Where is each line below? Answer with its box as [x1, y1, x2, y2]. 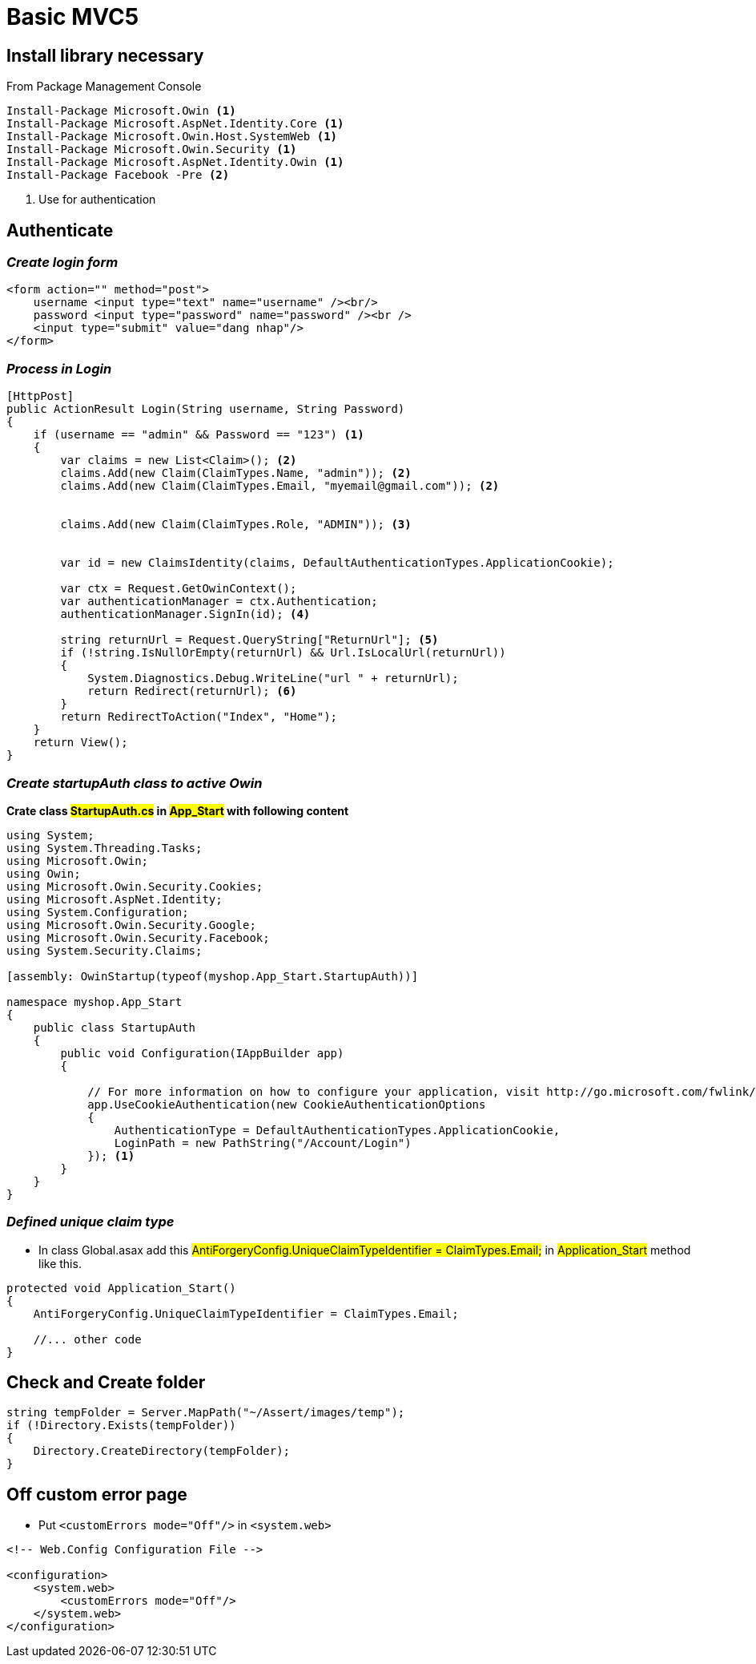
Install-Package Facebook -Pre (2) [6, 168, 230, 182]
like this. [38, 1256, 82, 1270]
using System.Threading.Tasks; [6, 841, 203, 854]
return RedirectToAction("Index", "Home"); [60, 710, 338, 724]
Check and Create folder [6, 1372, 206, 1393]
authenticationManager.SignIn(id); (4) [60, 608, 311, 621]
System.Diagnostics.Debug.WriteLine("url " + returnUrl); [87, 672, 459, 685]
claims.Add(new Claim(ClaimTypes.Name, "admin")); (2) [60, 466, 412, 480]
